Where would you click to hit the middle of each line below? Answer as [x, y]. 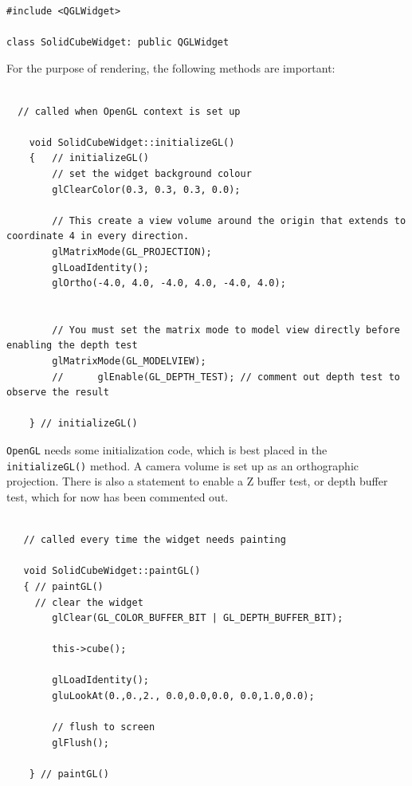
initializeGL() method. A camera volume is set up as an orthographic [183, 465]
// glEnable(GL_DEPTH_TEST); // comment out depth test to [226, 377]
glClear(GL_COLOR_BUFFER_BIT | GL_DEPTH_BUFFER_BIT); [198, 618]
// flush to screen [104, 727]
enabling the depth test [72, 346]
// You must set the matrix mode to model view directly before [226, 330]
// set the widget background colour [152, 173]
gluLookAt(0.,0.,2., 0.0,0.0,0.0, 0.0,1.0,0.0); [183, 696]
